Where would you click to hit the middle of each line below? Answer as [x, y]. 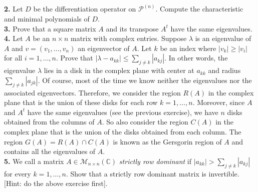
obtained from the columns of [49, 122]
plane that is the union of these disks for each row [81, 102]
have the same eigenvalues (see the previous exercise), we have [123, 112]
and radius [224, 70]
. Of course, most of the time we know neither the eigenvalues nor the [145, 80]
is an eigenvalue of [223, 38]
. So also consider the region [145, 122]
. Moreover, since [219, 102]
